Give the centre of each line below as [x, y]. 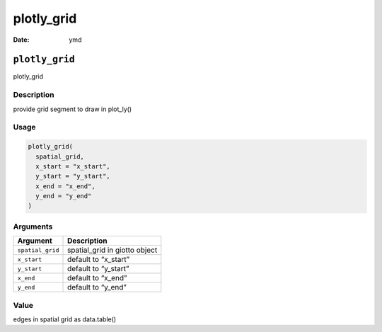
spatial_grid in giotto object [112, 250]
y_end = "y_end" [64, 196]
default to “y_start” [98, 269]
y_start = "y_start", [73, 176]
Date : [21, 40]
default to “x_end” [97, 278]
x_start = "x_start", [73, 166]
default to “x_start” [99, 260]
